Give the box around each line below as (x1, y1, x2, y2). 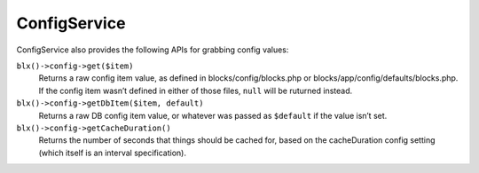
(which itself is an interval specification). (38, 147, 186, 158)
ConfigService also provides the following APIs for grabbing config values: (16, 44, 289, 55)
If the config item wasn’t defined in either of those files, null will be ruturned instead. (38, 85, 353, 96)
